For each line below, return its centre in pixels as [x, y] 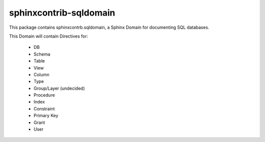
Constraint [44, 109]
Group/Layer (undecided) [59, 88]
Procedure [44, 95]
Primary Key [46, 116]
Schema [42, 54]
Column [41, 74]
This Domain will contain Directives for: [49, 36]
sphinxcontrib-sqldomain [62, 13]
